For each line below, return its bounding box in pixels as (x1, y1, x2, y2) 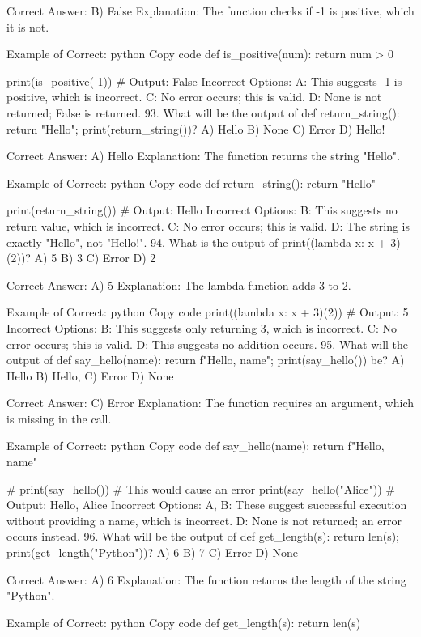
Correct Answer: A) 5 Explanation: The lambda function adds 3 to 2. (6, 276, 351, 293)
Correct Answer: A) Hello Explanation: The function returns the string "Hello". (6, 147, 400, 164)
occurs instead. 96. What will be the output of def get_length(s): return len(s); (6, 528, 400, 545)
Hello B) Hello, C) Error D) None (6, 367, 174, 384)
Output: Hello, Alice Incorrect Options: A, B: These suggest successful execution (6, 496, 407, 513)
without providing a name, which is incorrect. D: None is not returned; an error (6, 512, 402, 529)
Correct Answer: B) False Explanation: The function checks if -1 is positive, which (6, 2, 415, 19)
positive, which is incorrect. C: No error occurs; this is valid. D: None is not (6, 88, 382, 105)
